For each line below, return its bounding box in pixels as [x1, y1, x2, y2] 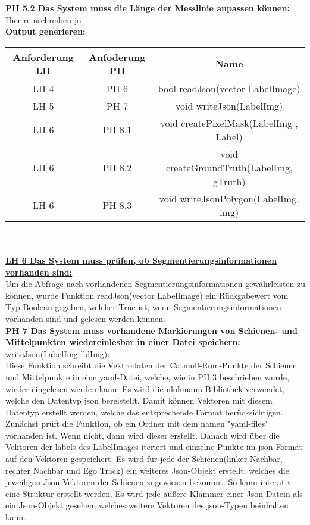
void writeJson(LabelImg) [176, 98, 283, 112]
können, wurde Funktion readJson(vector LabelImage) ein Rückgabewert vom [5, 289, 289, 301]
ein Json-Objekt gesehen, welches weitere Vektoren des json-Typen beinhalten [5, 499, 289, 511]
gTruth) [212, 174, 246, 188]
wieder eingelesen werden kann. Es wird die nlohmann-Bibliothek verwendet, [5, 382, 285, 395]
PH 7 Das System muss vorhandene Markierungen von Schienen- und [5, 324, 298, 336]
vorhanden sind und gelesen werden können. [5, 312, 165, 324]
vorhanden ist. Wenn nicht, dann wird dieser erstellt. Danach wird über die [5, 429, 280, 441]
